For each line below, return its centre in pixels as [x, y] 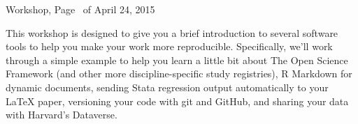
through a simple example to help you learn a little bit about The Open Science [177, 60]
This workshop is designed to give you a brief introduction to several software [172, 32]
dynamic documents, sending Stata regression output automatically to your [167, 87]
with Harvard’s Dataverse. [62, 115]
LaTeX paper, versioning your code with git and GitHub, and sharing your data [177, 101]
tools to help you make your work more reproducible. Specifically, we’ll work [169, 46]
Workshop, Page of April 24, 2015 [80, 9]
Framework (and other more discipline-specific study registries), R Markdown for [179, 73]
